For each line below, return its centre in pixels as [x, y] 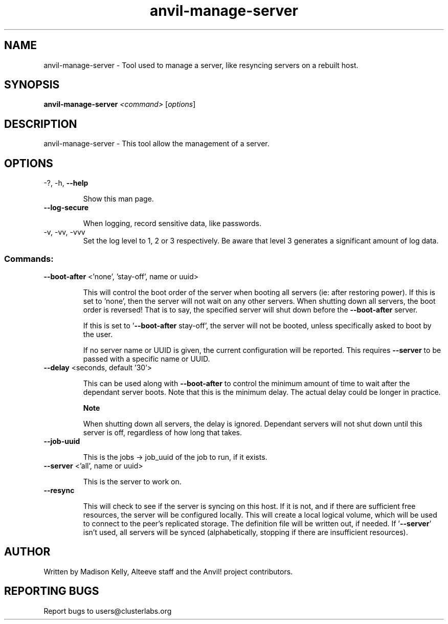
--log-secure [66, 208]
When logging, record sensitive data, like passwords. [172, 224]
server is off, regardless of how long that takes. [163, 432]
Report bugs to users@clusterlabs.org [108, 611]
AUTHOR [27, 552]
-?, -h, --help [66, 183]
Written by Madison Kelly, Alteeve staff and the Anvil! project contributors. [168, 571]
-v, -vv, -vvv [64, 232]
